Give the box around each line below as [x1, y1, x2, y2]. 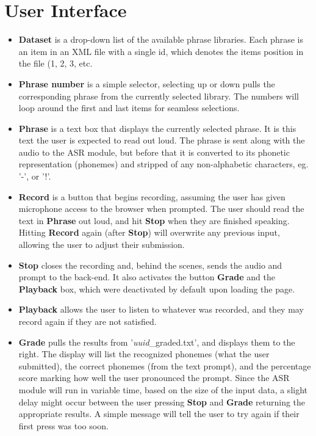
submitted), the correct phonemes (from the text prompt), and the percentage [18, 359, 311, 372]
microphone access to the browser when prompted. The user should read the [18, 202, 304, 215]
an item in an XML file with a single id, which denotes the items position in [18, 45, 304, 57]
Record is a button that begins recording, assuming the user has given [18, 190, 285, 203]
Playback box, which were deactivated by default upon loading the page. [18, 282, 295, 295]
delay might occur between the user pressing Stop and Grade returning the [18, 395, 306, 408]
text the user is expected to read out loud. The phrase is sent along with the [18, 134, 305, 147]
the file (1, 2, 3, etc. [18, 57, 93, 70]
